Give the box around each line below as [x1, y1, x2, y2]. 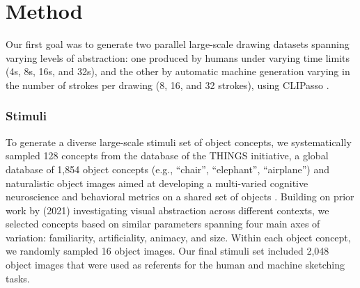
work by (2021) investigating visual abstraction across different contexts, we [6, 202, 329, 217]
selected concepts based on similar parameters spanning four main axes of [6, 216, 320, 231]
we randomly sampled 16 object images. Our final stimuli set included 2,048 [6, 243, 329, 258]
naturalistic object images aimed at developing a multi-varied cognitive [6, 175, 308, 190]
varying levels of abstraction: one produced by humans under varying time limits [6, 50, 350, 65]
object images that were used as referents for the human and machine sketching [6, 257, 345, 272]
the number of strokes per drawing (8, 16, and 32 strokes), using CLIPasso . [6, 77, 329, 92]
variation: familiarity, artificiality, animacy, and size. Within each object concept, [6, 230, 351, 244]
